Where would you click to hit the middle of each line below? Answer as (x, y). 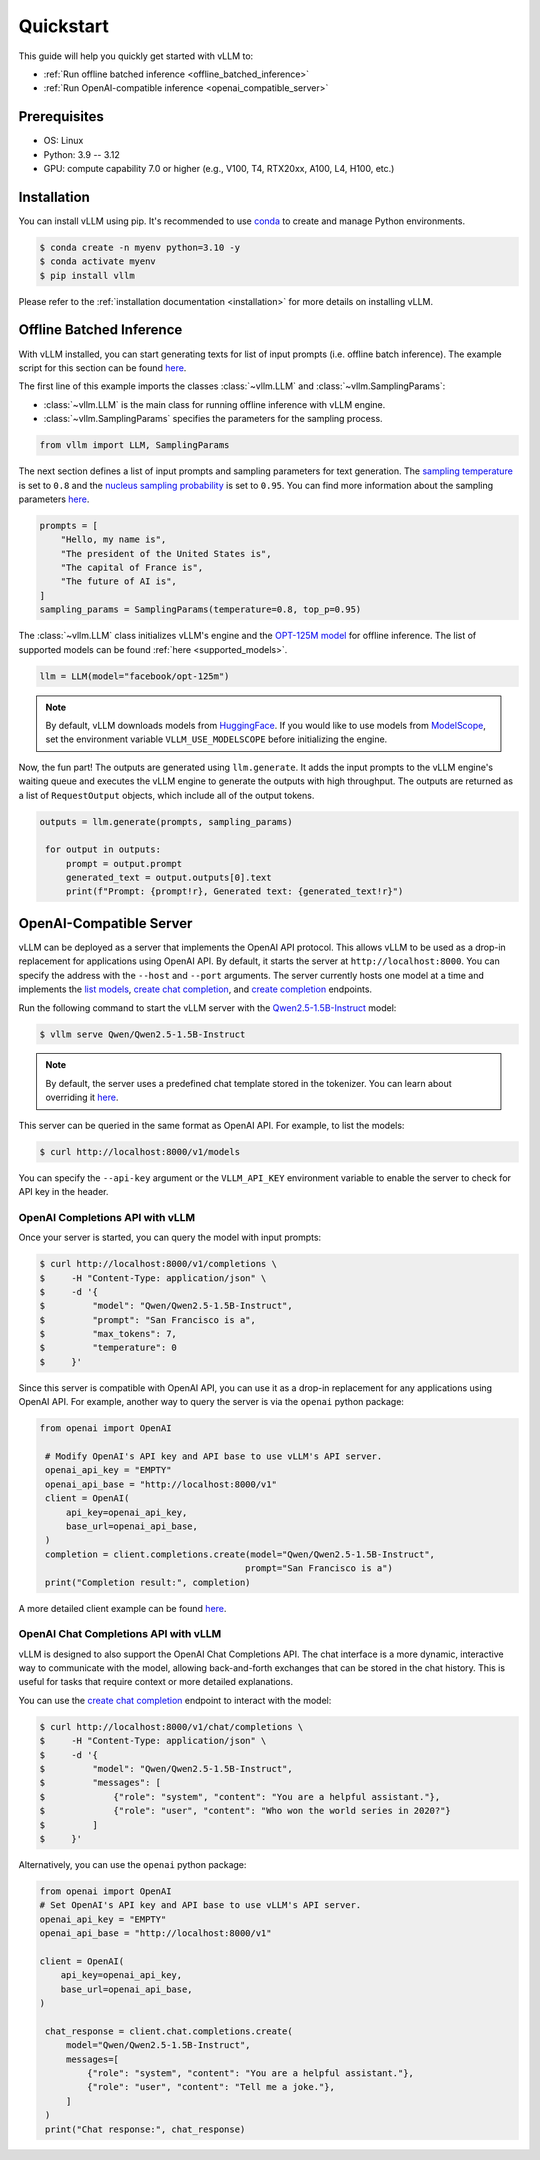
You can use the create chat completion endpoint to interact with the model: (175, 1700)
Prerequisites (61, 116)
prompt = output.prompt (124, 863)
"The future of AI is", (118, 581)
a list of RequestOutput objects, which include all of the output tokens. (166, 795)
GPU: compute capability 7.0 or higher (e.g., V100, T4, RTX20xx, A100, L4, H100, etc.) (219, 169)
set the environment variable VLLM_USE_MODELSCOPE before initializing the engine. (216, 739)
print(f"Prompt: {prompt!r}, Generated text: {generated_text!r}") (234, 891)
